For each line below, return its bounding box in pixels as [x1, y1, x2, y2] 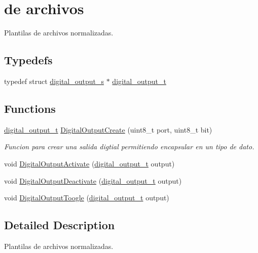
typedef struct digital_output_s [4, 75, 104, 86]
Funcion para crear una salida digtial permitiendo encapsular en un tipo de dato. [4, 141, 254, 152]
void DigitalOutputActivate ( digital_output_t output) [4, 158, 175, 168]
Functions [4, 100, 56, 116]
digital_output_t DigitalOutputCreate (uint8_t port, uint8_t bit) [4, 124, 212, 135]
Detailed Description [4, 217, 115, 233]
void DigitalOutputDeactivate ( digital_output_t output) [4, 175, 182, 186]
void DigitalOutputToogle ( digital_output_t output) [4, 192, 169, 203]
